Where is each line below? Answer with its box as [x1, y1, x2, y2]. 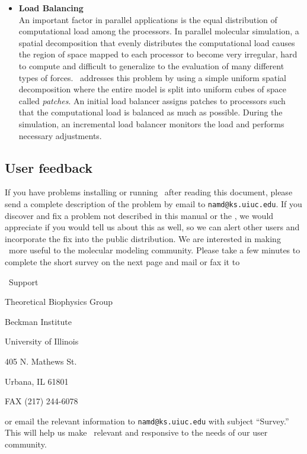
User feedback [5, 158, 93, 176]
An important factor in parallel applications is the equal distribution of [18, 13, 277, 25]
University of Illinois [5, 335, 79, 347]
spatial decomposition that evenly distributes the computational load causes [18, 36, 295, 49]
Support [8, 275, 39, 288]
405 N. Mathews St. [5, 355, 77, 367]
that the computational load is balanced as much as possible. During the [18, 106, 283, 118]
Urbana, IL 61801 [5, 375, 69, 387]
